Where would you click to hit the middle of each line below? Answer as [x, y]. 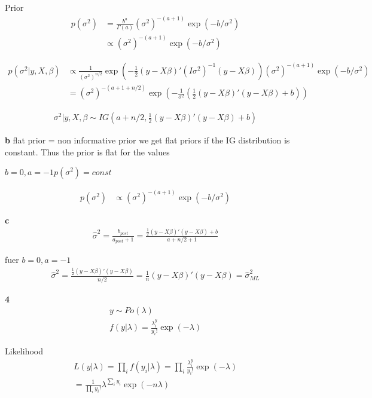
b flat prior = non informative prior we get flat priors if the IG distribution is [147, 140]
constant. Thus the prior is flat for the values [87, 151]
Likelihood [24, 351]
